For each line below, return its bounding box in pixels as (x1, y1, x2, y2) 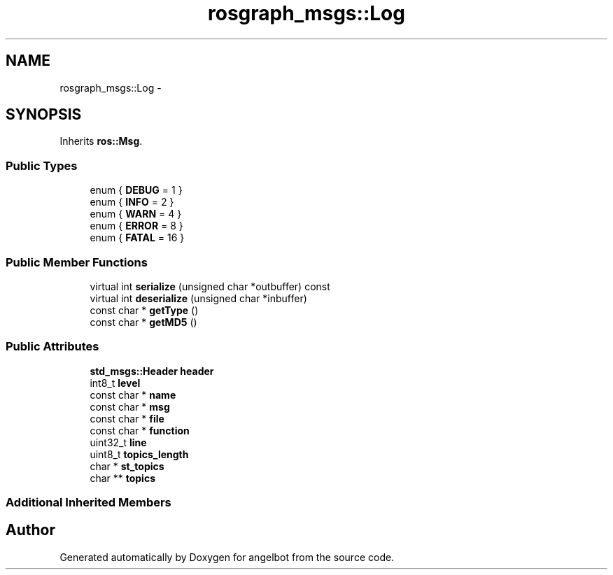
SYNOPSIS (6, 106, 82, 124)
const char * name (90, 388, 176, 401)
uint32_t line (90, 436, 147, 448)
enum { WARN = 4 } (90, 208, 182, 220)
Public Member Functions (6, 255, 148, 269)
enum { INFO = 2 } (90, 196, 174, 208)
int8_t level (90, 376, 141, 389)
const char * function (90, 424, 190, 436)
